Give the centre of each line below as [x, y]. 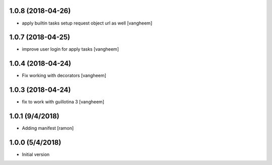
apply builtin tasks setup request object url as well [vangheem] [87, 23]
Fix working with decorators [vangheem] [64, 76]
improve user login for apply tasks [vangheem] [71, 49]
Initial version [36, 154]
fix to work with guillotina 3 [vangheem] [63, 102]
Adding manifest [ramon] [48, 128]
